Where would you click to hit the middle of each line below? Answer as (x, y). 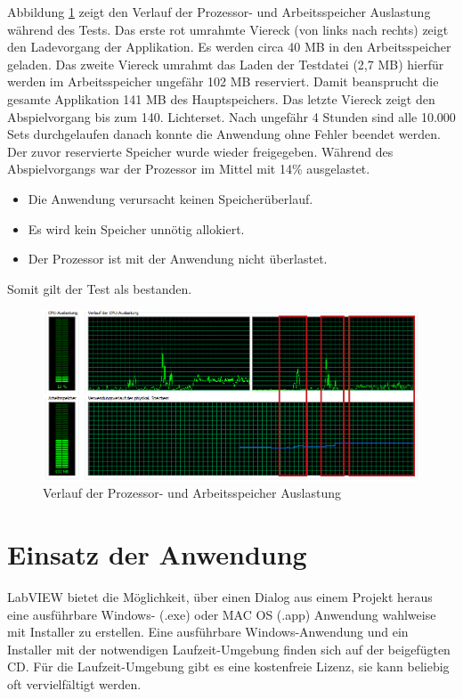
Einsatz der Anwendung (157, 554)
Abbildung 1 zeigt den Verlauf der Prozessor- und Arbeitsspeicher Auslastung (219, 12)
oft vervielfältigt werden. (74, 683)
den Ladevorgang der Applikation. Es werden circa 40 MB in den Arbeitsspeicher (229, 47)
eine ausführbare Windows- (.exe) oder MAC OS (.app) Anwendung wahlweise (222, 614)
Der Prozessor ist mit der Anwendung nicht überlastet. (178, 259)
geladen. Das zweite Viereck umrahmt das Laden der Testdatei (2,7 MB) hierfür (226, 64)
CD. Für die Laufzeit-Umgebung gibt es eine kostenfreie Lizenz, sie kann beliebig (228, 666)
